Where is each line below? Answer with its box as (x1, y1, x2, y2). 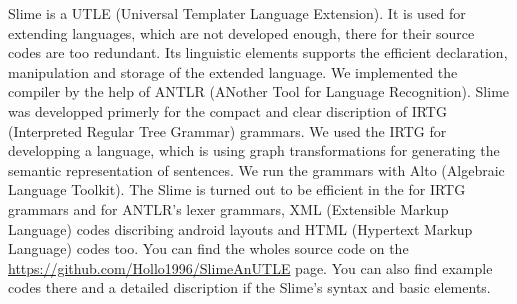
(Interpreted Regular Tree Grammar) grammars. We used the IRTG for (8, 120, 447, 141)
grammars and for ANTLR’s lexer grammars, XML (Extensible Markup (8, 198, 449, 219)
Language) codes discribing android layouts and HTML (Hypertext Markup (8, 218, 473, 239)
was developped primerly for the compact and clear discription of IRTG (8, 100, 447, 121)
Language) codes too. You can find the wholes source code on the (8, 238, 409, 259)
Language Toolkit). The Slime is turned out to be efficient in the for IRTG (8, 179, 466, 200)
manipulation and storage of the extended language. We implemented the (8, 61, 458, 82)
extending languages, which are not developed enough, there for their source (8, 22, 475, 43)
